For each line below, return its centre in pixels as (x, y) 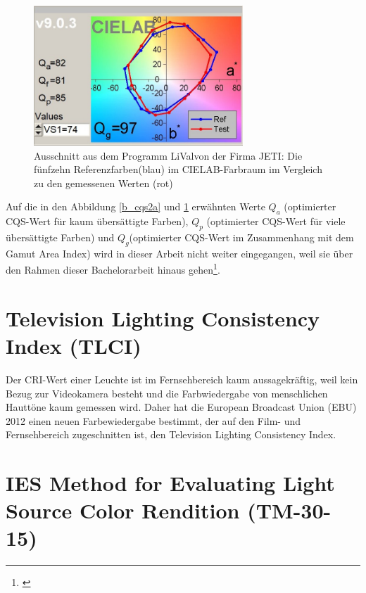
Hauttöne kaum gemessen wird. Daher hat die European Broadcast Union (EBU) (181, 407)
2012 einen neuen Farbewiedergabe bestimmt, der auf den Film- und (153, 420)
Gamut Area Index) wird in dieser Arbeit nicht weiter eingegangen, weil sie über (179, 253)
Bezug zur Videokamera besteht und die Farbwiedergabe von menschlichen (167, 393)
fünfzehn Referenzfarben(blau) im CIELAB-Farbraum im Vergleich (178, 169)
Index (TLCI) (74, 345)
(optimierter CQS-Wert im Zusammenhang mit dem (241, 237)
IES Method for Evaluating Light (170, 483)
